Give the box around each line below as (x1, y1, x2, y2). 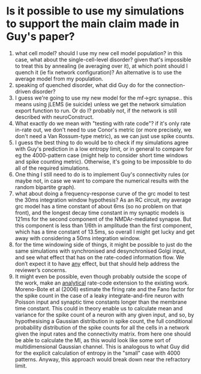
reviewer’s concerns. (14, 266, 67, 274)
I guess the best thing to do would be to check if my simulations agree (14, 139, 189, 146)
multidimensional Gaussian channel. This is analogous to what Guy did (14, 343, 190, 350)
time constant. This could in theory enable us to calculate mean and (14, 304, 183, 312)
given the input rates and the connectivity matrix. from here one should (14, 330, 191, 337)
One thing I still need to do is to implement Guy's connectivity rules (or (14, 170, 190, 178)
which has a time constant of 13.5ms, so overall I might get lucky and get (14, 228, 195, 235)
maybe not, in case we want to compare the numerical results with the (14, 177, 189, 184)
